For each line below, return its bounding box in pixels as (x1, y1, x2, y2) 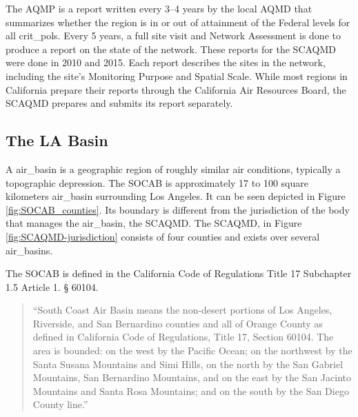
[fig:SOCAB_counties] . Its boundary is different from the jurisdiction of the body (6, 202, 350, 216)
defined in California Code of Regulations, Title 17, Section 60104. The (32, 329, 334, 344)
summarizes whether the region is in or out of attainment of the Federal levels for (6, 14, 350, 29)
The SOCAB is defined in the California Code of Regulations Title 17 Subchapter (6, 266, 352, 281)
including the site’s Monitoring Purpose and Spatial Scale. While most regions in (6, 68, 348, 83)
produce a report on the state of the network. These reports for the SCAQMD (6, 41, 337, 56)
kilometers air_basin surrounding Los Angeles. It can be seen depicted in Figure (6, 189, 346, 203)
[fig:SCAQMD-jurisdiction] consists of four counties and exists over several (6, 229, 320, 243)
